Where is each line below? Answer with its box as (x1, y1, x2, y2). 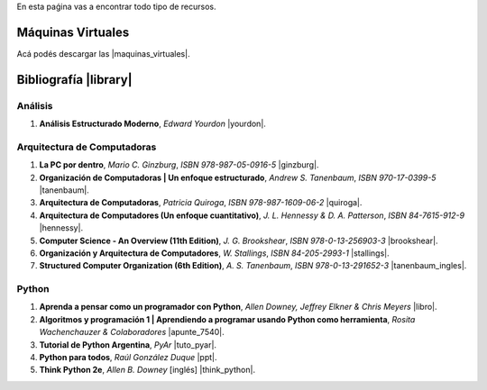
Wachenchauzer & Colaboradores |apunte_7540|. (39, 327, 225, 338)
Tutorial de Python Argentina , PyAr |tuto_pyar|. (39, 339, 216, 350)
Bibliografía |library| (16, 72, 133, 87)
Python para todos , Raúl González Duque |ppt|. (39, 352, 217, 363)
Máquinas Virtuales (16, 24, 130, 40)
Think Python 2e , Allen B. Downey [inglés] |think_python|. (39, 365, 256, 376)
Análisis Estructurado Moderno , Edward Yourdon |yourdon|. (39, 118, 266, 130)
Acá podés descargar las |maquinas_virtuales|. (16, 48, 190, 59)
